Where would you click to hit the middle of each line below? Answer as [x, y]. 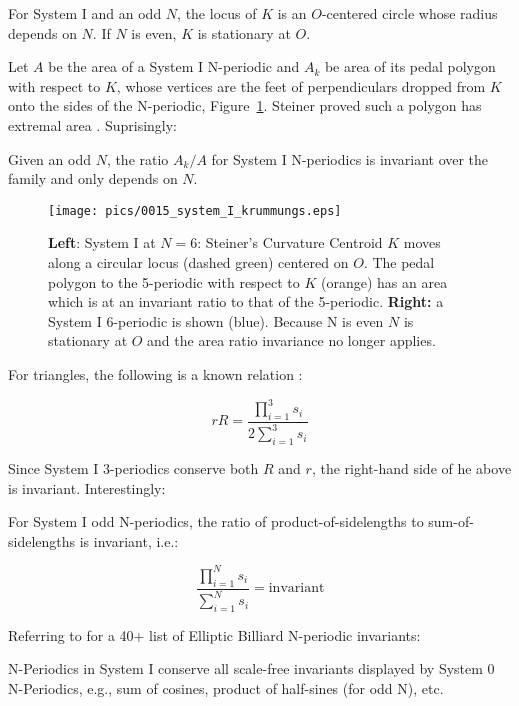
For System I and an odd [85, 13]
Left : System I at [102, 242]
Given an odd [49, 158]
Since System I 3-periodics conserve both [133, 468]
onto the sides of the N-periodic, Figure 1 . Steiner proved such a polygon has [245, 105]
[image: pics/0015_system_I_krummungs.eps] [195, 210]
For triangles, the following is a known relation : [155, 373]
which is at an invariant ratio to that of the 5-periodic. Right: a [246, 301]
